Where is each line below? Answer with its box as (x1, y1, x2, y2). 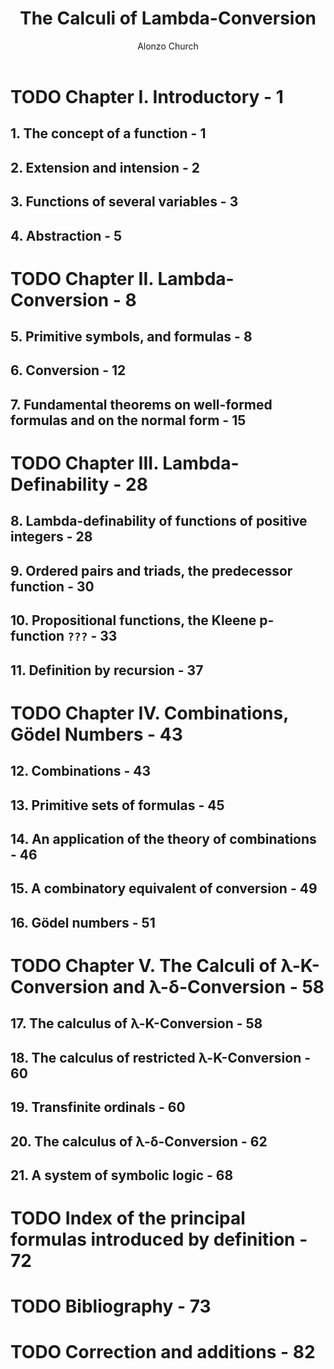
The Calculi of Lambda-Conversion (19, 7, 317, 30)
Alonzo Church (137, 40, 199, 52)
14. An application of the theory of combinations (10, 830, 317, 847)
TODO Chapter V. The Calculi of (10, 954, 277, 977)
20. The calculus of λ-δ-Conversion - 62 (10, 1133, 268, 1150)
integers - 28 (10, 528, 93, 546)
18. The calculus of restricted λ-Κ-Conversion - (10, 1049, 312, 1066)
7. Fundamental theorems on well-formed (10, 396, 273, 413)
